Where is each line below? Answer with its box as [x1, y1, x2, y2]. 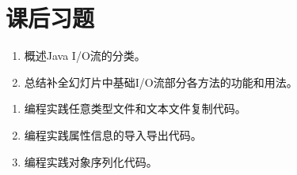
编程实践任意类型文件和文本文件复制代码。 [24, 100, 246, 117]
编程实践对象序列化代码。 [24, 153, 158, 169]
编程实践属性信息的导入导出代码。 [24, 126, 202, 143]
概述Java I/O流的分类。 [24, 47, 146, 64]
